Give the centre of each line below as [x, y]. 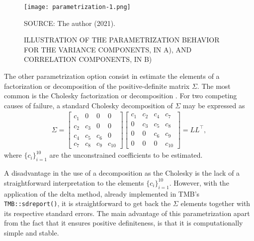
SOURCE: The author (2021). [70, 23]
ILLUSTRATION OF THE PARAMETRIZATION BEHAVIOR [122, 40]
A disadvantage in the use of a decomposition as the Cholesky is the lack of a [122, 173]
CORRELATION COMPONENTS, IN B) [88, 59]
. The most [214, 86]
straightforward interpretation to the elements [74, 182]
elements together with [215, 203]
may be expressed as [214, 105]
